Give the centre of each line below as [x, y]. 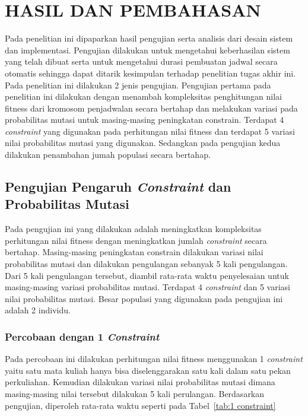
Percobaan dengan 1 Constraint [82, 336]
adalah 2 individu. [38, 310]
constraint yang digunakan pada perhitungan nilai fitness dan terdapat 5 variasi [150, 131]
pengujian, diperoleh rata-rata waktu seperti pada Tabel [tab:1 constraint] [140, 405]
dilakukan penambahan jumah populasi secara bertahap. [108, 155]
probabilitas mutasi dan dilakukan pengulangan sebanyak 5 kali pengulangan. [146, 264]
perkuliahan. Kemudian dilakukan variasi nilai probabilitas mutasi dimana [140, 382]
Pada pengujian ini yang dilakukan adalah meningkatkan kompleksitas [133, 229]
